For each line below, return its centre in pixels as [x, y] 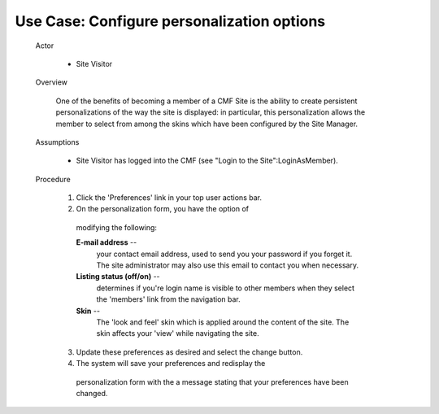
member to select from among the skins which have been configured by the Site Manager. [206, 124]
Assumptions [57, 142]
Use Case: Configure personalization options [170, 21]
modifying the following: [117, 227]
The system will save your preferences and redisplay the [171, 364]
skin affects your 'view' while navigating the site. [178, 333]
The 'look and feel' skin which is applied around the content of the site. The [223, 322]
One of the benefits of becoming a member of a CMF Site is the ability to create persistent [206, 101]
